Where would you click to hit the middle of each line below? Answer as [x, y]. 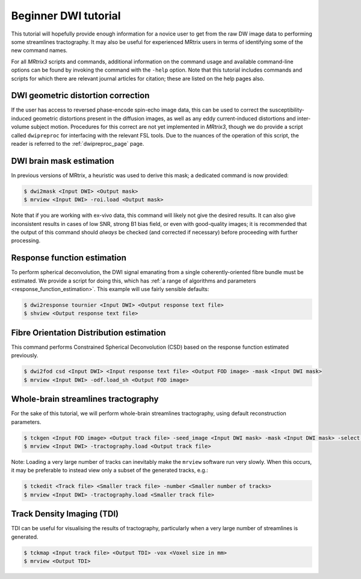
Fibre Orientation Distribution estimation [88, 332]
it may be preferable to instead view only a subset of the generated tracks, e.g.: [110, 471]
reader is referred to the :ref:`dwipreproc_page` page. [78, 143]
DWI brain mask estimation [63, 161]
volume [20, 127]
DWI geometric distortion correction [80, 95]
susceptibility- [287, 110]
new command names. [39, 51]
